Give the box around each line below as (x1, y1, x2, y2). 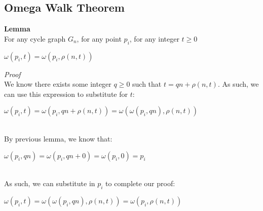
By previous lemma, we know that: (4, 133, 112, 144)
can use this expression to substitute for (4, 88, 128, 99)
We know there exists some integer (4, 79, 111, 89)
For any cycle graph (4, 33, 66, 44)
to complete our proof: (105, 178, 175, 189)
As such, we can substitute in (4, 178, 95, 189)
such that (132, 79, 162, 89)
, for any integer (129, 33, 179, 44)
